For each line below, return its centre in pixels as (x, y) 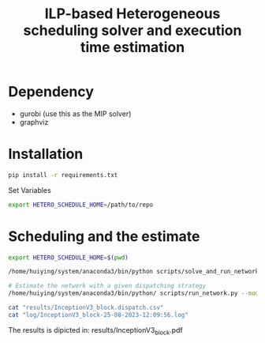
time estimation (132, 47)
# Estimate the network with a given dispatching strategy (107, 286)
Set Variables (30, 190)
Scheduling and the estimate (104, 236)
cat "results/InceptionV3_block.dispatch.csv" (86, 308)
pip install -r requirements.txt (63, 175)
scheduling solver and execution (132, 30)
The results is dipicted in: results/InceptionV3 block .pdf (95, 331)
